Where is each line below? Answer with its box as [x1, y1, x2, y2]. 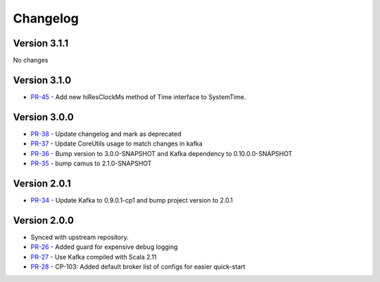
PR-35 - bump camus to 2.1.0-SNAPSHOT [30, 159, 152, 168]
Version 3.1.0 [13, 74, 72, 86]
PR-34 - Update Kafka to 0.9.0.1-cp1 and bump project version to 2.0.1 [30, 196, 234, 204]
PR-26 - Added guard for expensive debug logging [30, 243, 178, 251]
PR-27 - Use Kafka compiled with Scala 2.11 [30, 252, 157, 261]
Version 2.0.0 [13, 214, 74, 226]
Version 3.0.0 [13, 111, 74, 123]
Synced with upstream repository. [30, 233, 129, 241]
